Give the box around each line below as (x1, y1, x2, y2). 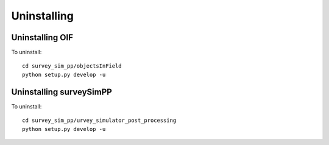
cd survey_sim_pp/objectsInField (22, 63, 122, 69)
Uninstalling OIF (11, 32, 73, 43)
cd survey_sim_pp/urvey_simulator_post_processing (22, 117, 177, 124)
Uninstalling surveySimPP (11, 87, 112, 97)
